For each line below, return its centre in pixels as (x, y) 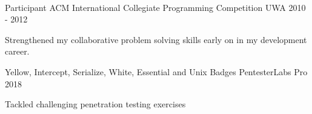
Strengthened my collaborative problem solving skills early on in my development (156, 39)
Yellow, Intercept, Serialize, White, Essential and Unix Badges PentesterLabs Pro (156, 71)
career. (17, 51)
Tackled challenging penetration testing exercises (95, 104)
